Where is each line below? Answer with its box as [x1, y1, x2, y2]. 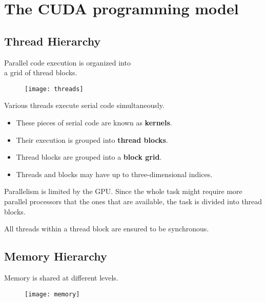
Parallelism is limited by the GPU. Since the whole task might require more [4, 186, 242, 197]
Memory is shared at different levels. [4, 272, 118, 283]
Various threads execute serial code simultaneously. [4, 100, 165, 111]
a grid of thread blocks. [4, 67, 77, 78]
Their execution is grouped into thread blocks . [16, 134, 168, 145]
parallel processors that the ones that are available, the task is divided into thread [4, 196, 262, 206]
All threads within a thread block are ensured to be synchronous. [4, 223, 209, 234]
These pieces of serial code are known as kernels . [16, 117, 172, 128]
